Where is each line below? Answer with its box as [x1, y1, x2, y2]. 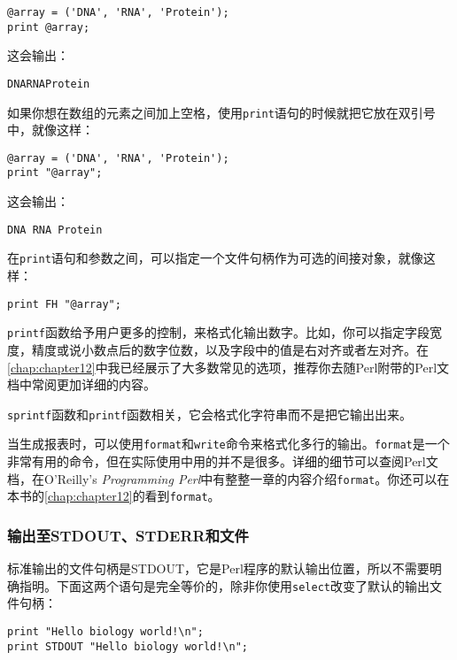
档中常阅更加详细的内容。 [7, 375, 156, 394]
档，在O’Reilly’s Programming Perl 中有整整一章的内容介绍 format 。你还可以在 [7, 469, 450, 487]
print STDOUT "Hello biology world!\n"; [7, 640, 249, 653]
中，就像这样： [7, 120, 94, 139]
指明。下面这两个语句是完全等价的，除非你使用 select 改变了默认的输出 [19, 576, 430, 595]
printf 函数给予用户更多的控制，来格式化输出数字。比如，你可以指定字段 [7, 323, 430, 342]
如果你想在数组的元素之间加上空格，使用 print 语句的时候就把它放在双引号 [7, 103, 436, 121]
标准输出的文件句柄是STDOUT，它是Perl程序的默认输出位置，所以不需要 [7, 559, 430, 578]
